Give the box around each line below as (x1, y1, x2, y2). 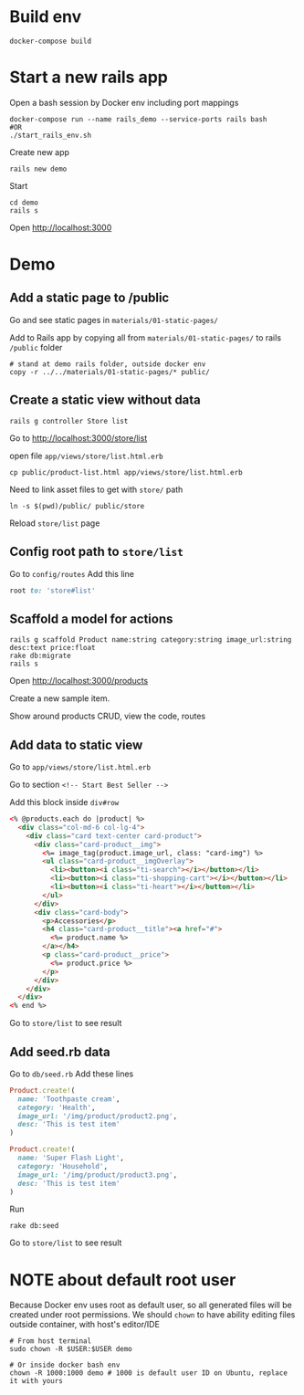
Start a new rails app (9, 67, 169, 88)
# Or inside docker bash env (9, 1360, 121, 1370)
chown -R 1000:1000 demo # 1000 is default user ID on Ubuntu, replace (9, 1369, 288, 1378)
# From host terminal (9, 1337, 92, 1346)
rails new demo (9, 164, 68, 173)
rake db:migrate (9, 651, 71, 661)
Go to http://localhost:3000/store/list (9, 432, 148, 444)
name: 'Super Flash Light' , (17, 1153, 125, 1163)
